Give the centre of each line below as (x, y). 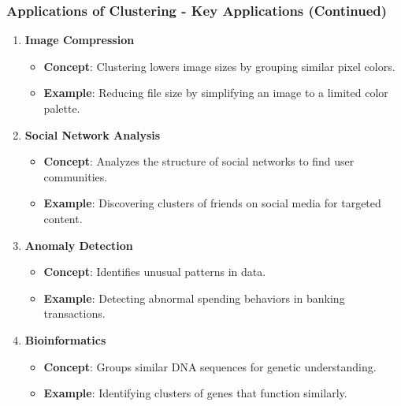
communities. (76, 176)
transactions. (74, 313)
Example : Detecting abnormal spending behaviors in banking (194, 298)
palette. (62, 108)
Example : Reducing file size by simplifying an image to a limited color (216, 93)
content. (63, 218)
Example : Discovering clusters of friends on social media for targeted (212, 203)
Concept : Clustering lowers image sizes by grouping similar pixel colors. (219, 66)
